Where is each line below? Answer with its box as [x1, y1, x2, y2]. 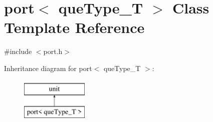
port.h [43, 46, 63, 56]
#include [4, 46, 32, 56]
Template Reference [4, 17, 145, 37]
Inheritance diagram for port [4, 62, 92, 73]
